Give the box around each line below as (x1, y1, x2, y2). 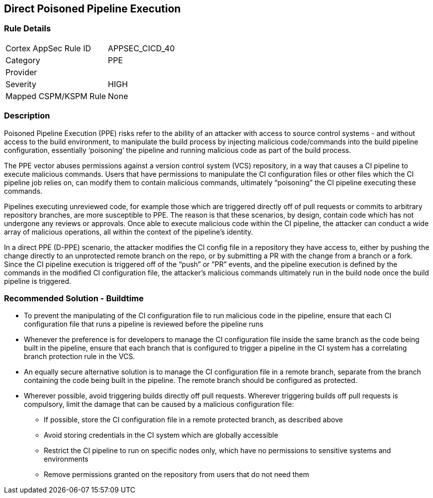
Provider (5, 67, 37, 77)
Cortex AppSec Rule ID (5, 43, 91, 53)
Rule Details (4, 23, 51, 34)
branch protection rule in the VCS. (24, 352, 135, 361)
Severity (5, 79, 36, 89)
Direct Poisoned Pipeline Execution (4, 2, 181, 15)
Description (4, 111, 50, 121)
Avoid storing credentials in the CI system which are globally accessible (44, 431, 278, 440)
